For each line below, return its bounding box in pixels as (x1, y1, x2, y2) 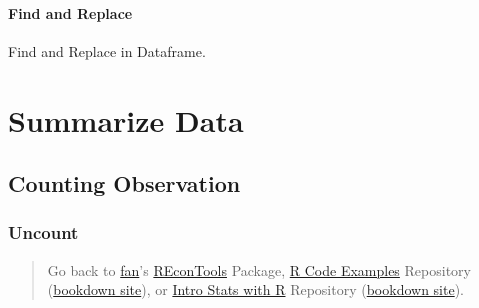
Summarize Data (8, 99, 244, 140)
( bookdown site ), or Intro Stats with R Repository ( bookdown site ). (47, 279, 465, 300)
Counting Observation (8, 168, 241, 199)
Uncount (8, 220, 79, 245)
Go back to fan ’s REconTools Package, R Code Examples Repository (47, 259, 471, 280)
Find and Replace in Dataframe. (8, 40, 206, 61)
